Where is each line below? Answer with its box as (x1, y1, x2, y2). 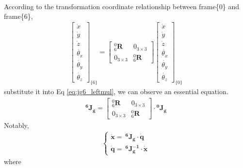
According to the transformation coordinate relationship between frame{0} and (4, 1, 239, 11)
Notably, (4, 120, 29, 130)
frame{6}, (4, 11, 33, 21)
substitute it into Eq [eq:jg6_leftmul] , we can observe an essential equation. (4, 86, 228, 96)
